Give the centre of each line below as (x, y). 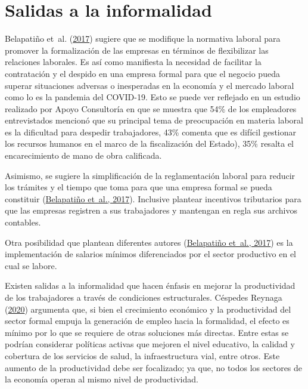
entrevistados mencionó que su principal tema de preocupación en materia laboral (154, 120)
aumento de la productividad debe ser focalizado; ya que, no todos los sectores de (154, 367)
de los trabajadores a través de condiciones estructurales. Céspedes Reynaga (144, 297)
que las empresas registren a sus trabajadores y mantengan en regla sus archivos (151, 210)
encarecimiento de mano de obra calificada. (83, 155)
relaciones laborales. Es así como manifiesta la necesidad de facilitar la (133, 62)
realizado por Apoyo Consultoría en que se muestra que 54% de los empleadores (151, 108)
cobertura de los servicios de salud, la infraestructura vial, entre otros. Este (142, 355)
